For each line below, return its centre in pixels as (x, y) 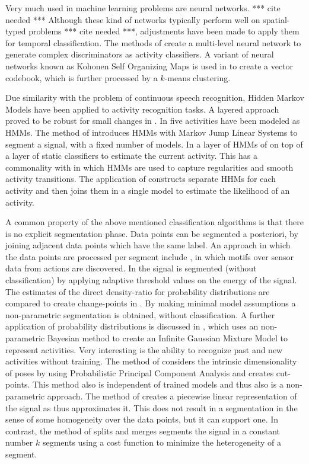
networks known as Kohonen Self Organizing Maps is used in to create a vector (149, 65)
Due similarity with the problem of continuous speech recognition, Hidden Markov (155, 97)
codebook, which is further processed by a (82, 77)
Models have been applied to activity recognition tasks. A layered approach (142, 109)
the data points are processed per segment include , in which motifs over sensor (150, 256)
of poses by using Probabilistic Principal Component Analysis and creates (140, 372)
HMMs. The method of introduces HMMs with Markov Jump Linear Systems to (152, 132)
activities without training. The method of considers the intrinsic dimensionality (151, 361)
